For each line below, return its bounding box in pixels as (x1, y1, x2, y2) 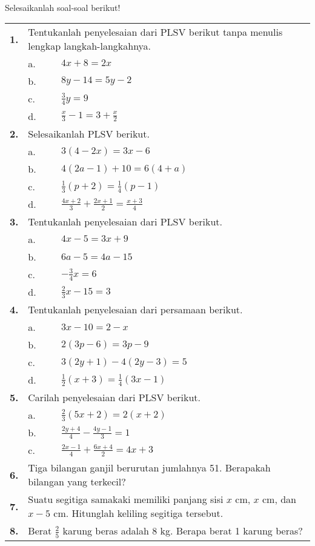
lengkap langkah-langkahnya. (28, 39, 151, 53)
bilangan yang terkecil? (28, 474, 126, 489)
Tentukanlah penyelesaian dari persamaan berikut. (28, 302, 243, 317)
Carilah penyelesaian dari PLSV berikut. (28, 390, 201, 405)
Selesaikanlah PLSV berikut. (28, 127, 150, 141)
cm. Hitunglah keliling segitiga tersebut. (53, 506, 224, 521)
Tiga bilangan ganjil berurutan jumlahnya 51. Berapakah (28, 461, 271, 475)
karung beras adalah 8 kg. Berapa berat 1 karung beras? (62, 524, 303, 538)
